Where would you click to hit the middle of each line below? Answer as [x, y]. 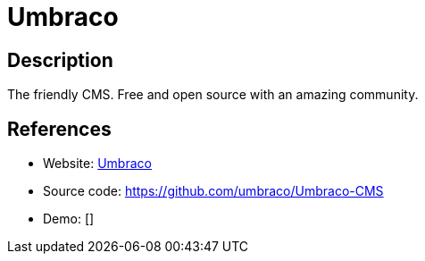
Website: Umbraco [97, 164]
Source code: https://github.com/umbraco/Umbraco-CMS [213, 191]
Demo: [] [69, 219]
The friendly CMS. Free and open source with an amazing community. [213, 95]
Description [60, 60]
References [59, 129]
